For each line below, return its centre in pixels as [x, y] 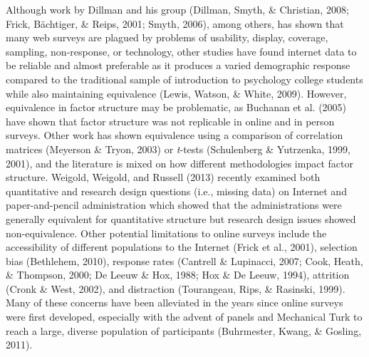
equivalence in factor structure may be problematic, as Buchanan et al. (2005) [176, 107]
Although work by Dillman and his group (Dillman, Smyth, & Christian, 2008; [177, 9]
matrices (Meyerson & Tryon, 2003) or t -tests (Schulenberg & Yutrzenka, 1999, [178, 149]
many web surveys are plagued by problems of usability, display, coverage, [167, 37]
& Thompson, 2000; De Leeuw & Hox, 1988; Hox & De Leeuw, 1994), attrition [178, 275]
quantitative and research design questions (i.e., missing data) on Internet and [176, 191]
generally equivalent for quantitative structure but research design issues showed [181, 218]
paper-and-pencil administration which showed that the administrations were [174, 205]
